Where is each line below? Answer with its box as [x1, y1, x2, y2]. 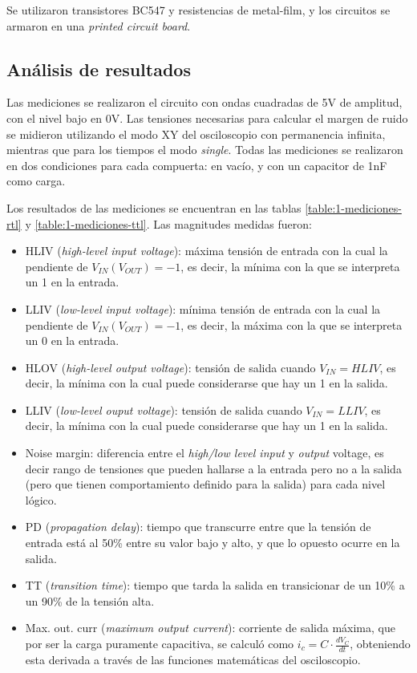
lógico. [25, 491, 57, 508]
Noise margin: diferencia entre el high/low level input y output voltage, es [25, 444, 384, 461]
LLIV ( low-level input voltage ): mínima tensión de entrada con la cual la [25, 300, 381, 317]
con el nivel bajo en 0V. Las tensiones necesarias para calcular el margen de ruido [6, 109, 408, 126]
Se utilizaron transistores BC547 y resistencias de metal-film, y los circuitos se [6, 2, 391, 18]
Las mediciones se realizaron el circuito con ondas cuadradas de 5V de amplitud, [6, 94, 403, 111]
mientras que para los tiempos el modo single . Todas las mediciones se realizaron [6, 141, 403, 158]
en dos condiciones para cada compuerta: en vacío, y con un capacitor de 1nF [6, 156, 387, 173]
